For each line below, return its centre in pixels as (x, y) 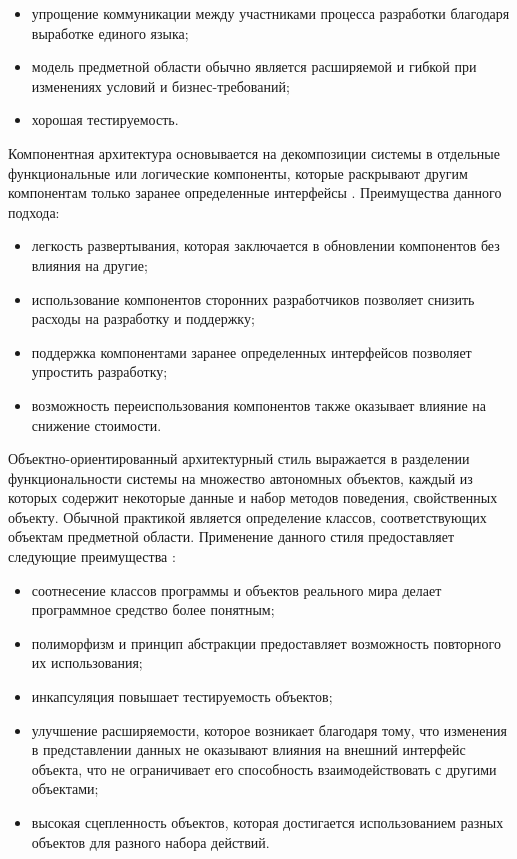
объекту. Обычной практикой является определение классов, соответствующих (247, 516)
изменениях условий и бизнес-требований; (160, 85)
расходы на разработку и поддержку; (143, 318)
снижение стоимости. (96, 424)
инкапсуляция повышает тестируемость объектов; (182, 696)
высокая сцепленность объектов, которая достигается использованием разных (267, 822)
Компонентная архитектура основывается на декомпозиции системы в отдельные (254, 152)
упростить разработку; (99, 371)
